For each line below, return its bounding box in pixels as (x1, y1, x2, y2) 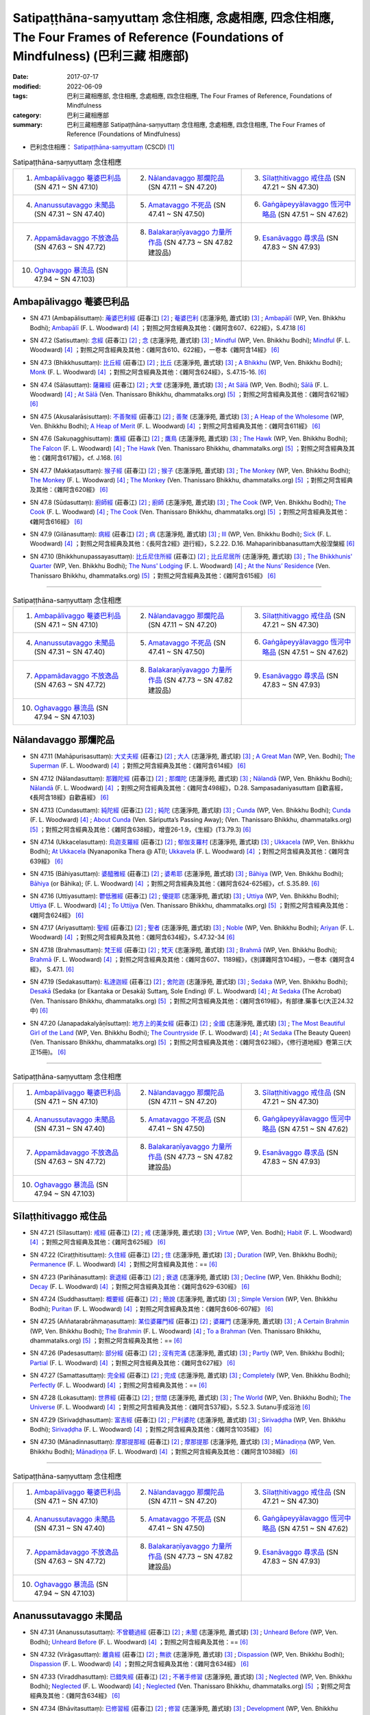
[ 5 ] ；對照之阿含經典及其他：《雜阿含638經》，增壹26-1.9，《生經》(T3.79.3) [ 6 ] (29, 825, 251, 833)
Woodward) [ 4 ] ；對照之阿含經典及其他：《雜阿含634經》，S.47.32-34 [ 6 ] (29, 933, 235, 941)
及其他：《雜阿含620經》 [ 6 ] (29, 486, 108, 494)
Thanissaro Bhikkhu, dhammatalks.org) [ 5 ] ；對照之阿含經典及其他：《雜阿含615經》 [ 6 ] (29, 571, 276, 580)
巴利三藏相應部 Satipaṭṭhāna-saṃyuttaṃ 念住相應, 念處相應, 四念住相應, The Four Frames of (66, 121, 325, 129)
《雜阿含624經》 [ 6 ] (29, 911, 84, 919)
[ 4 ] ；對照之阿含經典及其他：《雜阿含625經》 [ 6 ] (29, 1238, 166, 1246)
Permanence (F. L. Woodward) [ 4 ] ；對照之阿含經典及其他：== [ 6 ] (29, 1260, 218, 1268)
